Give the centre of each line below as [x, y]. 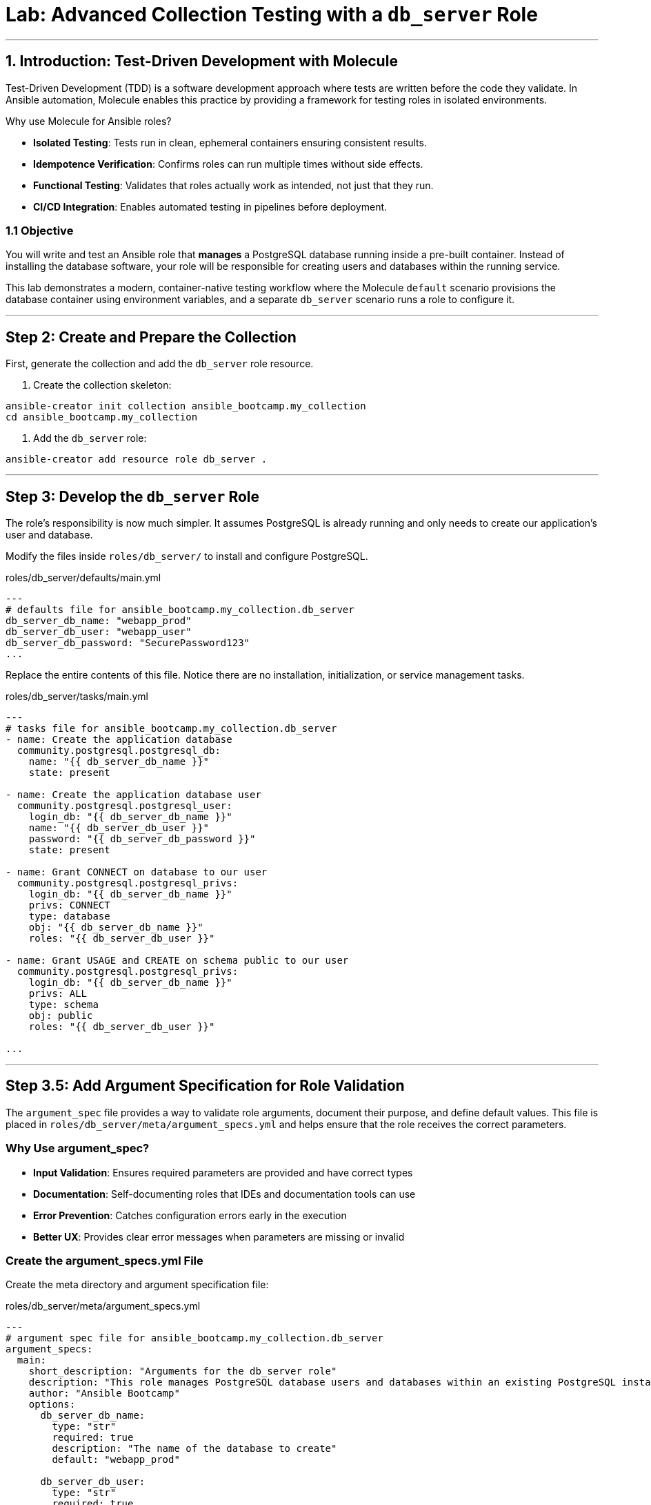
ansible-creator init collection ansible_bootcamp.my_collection [186, 406]
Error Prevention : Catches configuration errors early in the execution [190, 1215]
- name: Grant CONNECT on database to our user [137, 872]
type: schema [63, 1005]
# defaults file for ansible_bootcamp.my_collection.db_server [180, 610]
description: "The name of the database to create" [194, 1449]
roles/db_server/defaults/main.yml [83, 578]
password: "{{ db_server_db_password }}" [142, 839]
